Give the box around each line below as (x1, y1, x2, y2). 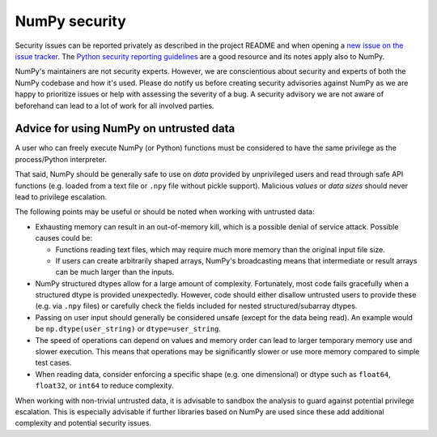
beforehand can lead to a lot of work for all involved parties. (15, 101, 214, 110)
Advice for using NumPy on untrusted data (15, 122, 235, 135)
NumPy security (15, 12, 127, 30)
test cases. (35, 358, 72, 368)
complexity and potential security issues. (15, 418, 152, 428)
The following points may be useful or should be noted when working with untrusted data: (15, 207, 315, 216)
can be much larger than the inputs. (55, 268, 175, 277)
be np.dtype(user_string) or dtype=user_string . (35, 324, 222, 334)
